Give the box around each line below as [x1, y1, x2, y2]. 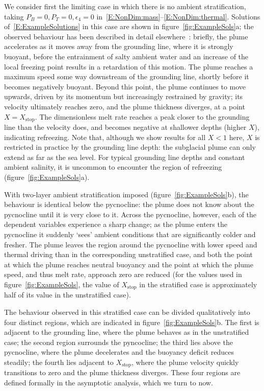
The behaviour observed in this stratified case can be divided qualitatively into [4, 306, 250, 317]
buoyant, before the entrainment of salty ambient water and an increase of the [4, 51, 249, 61]
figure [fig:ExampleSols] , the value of [4, 279, 119, 289]
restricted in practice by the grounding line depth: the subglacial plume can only [4, 142, 256, 152]
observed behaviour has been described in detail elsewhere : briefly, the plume [4, 31, 248, 41]
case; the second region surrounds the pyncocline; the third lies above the [4, 336, 233, 347]
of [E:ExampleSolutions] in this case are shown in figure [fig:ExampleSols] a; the [4, 21, 254, 32]
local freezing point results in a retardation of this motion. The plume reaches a [4, 61, 253, 72]
